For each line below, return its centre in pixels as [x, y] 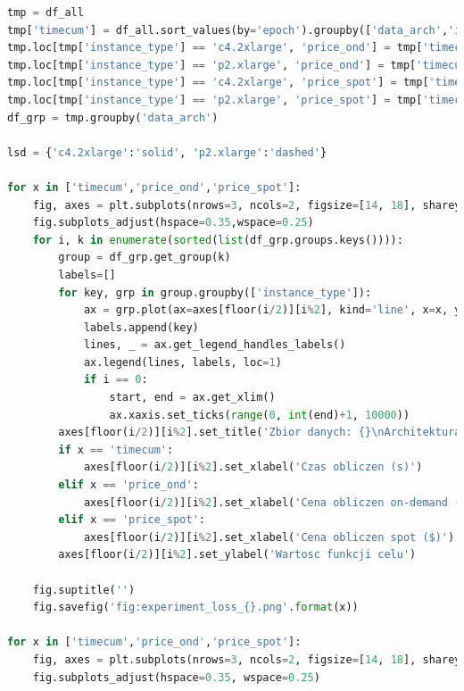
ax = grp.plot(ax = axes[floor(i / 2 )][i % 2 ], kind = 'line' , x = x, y [272, 310]
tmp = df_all [46, 12]
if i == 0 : [116, 380]
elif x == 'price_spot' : [132, 520]
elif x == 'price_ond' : [128, 485]
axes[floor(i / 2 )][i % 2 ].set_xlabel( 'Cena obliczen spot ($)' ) [269, 537]
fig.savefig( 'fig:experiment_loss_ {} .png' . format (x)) [195, 608]
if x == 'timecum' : [116, 450]
